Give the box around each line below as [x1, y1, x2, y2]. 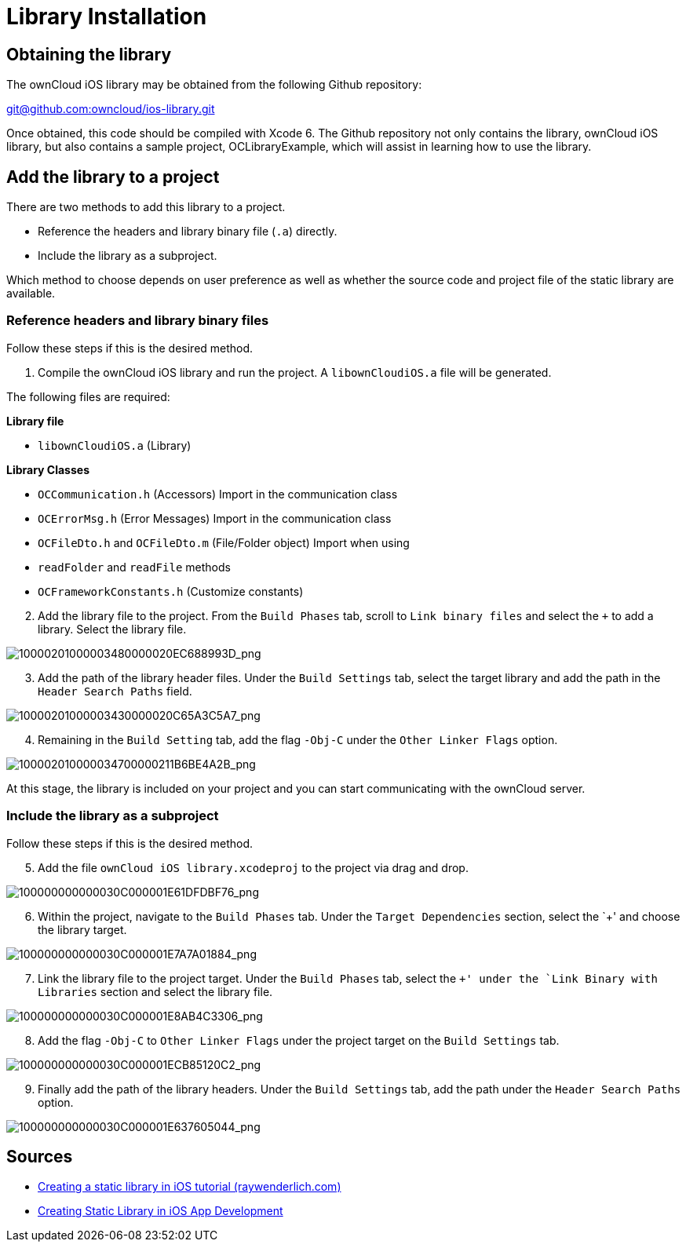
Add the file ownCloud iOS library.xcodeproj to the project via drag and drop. [38, 860, 469, 874]
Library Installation [6, 3, 207, 30]
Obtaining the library [6, 44, 172, 64]
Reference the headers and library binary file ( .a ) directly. [38, 224, 338, 239]
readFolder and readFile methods [38, 560, 231, 574]
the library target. [38, 922, 127, 936]
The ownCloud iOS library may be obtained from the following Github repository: [6, 78, 422, 92]
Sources [6, 1146, 73, 1166]
